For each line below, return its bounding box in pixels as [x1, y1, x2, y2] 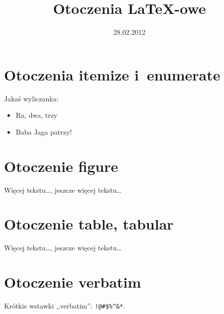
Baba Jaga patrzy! [15, 126, 72, 137]
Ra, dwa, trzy [15, 110, 58, 120]
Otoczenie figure [4, 156, 118, 176]
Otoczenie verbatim [4, 272, 141, 292]
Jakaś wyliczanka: [4, 93, 59, 103]
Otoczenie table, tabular [4, 214, 174, 234]
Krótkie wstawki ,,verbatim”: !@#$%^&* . [4, 301, 125, 311]
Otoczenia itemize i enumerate [4, 64, 221, 84]
